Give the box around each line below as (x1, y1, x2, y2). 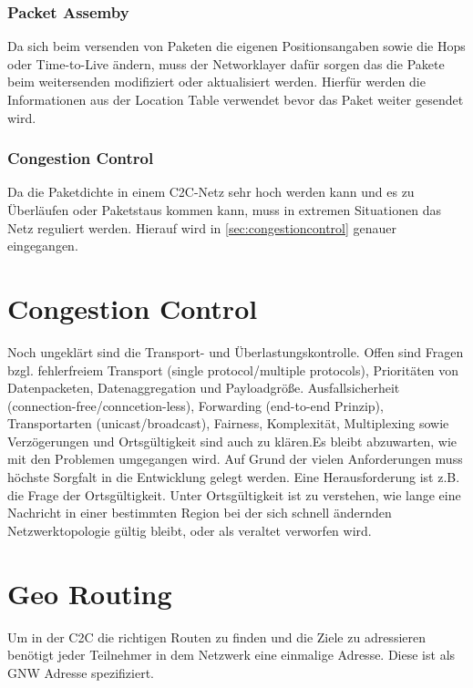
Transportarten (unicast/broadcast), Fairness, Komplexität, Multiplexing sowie (7, 414, 449, 433)
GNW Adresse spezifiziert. (7, 662, 155, 682)
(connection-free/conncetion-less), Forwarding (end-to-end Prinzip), (7, 395, 384, 415)
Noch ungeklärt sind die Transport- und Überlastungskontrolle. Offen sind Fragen (7, 342, 464, 361)
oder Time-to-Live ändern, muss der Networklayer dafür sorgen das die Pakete (7, 54, 445, 73)
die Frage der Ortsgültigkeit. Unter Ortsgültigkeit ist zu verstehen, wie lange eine (7, 485, 461, 504)
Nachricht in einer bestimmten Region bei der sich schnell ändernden (7, 503, 392, 522)
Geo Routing (7, 574, 172, 611)
